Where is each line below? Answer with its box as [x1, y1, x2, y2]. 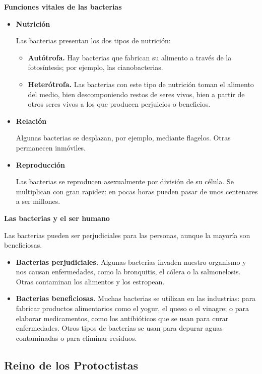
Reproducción [16, 159, 65, 170]
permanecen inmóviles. [16, 142, 86, 153]
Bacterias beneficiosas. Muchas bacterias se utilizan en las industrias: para [16, 293, 256, 304]
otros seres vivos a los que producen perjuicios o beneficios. [28, 99, 211, 109]
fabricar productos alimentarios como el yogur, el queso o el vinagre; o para [16, 303, 249, 314]
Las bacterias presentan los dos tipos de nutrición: [16, 35, 171, 46]
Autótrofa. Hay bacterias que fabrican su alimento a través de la [28, 52, 232, 62]
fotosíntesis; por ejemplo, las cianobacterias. [28, 62, 163, 72]
